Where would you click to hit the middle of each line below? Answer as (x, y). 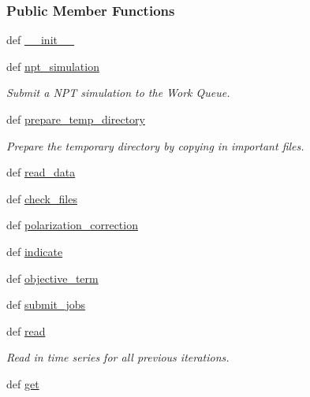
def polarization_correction (72, 225)
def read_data (41, 172)
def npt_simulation (53, 66)
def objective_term (52, 278)
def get (23, 383)
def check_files (42, 198)
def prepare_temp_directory (76, 119)
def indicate (35, 251)
